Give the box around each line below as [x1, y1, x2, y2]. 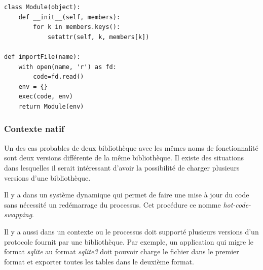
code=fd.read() [33, 73, 84, 81]
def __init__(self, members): [18, 13, 121, 21]
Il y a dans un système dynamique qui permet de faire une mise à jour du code [4, 189, 249, 200]
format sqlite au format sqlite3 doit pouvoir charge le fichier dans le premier [4, 246, 239, 257]
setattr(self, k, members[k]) [47, 33, 149, 41]
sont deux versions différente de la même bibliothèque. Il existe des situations [4, 152, 244, 163]
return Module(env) [18, 103, 84, 110]
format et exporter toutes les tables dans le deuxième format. [4, 256, 194, 266]
